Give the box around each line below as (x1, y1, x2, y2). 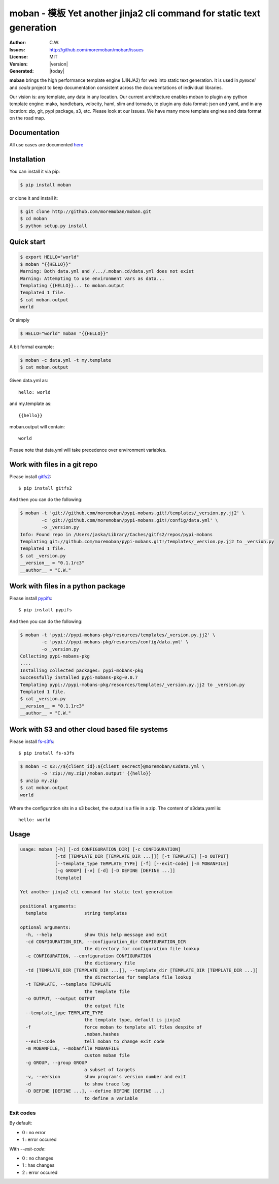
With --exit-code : (9, 1146, 46, 1152)
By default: (9, 1120, 32, 1126)
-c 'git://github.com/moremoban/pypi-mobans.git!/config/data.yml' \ (41, 517, 218, 523)
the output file (84, 1003, 125, 1009)
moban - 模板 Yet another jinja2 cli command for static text (9, 8, 261, 19)
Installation (9, 155, 46, 164)
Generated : (9, 68, 34, 74)
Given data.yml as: (9, 378, 48, 384)
